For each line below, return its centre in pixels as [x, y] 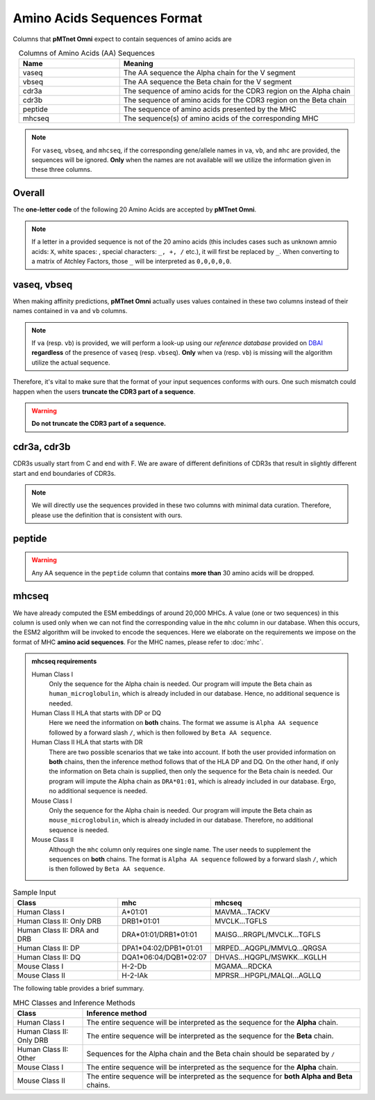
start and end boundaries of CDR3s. [64, 473]
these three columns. [62, 170]
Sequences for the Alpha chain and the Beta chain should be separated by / [210, 1053]
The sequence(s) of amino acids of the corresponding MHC [221, 118]
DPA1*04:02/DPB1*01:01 [162, 948]
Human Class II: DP [48, 948]
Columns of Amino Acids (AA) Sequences [87, 54]
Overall [29, 193]
